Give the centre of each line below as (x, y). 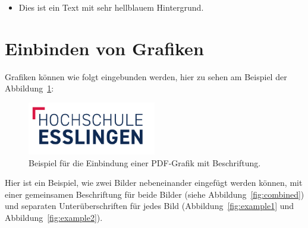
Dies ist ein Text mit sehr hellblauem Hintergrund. (111, 7)
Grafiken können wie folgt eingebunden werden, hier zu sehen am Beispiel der (146, 76)
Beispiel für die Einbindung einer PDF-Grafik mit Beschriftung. (145, 162)
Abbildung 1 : (29, 88)
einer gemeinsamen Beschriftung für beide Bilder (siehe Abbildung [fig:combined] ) (155, 194)
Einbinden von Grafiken (104, 48)
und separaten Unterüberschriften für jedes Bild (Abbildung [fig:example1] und (150, 206)
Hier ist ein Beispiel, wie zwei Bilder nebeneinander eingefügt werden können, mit (154, 183)
